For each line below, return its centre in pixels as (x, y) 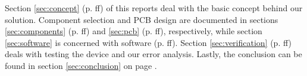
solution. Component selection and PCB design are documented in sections (142, 19)
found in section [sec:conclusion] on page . (81, 65)
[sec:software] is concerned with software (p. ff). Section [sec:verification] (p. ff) (148, 42)
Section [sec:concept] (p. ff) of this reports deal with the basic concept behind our (154, 8)
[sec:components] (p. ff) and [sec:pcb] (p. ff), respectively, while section (134, 31)
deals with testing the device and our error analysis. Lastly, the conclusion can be (153, 54)
